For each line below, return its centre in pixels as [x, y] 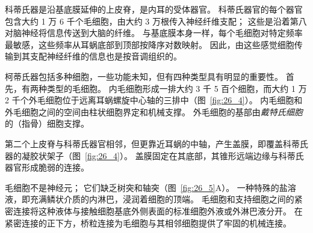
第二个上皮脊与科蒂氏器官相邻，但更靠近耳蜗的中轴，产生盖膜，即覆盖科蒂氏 [156, 143]
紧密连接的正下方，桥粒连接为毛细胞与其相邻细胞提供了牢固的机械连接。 [148, 222]
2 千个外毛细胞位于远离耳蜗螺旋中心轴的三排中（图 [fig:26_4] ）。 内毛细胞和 [154, 100]
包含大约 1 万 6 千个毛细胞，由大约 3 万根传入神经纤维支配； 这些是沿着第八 [156, 21]
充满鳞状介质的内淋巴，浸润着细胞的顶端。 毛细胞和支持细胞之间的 [162, 199]
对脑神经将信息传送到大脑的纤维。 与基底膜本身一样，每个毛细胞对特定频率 [154, 33]
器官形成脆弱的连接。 [47, 167]
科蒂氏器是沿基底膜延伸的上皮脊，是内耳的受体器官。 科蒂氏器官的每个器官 [154, 9]
